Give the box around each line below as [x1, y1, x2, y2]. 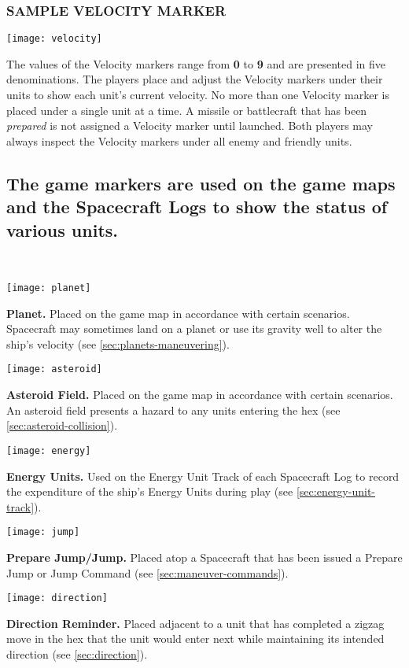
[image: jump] [6, 526, 80, 538]
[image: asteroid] [6, 364, 102, 375]
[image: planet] [6, 282, 91, 294]
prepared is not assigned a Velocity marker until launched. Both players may [6, 117, 374, 134]
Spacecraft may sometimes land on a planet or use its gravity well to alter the [6, 320, 382, 337]
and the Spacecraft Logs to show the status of [6, 194, 388, 219]
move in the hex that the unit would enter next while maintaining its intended [6, 630, 385, 647]
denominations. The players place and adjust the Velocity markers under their [6, 71, 383, 87]
